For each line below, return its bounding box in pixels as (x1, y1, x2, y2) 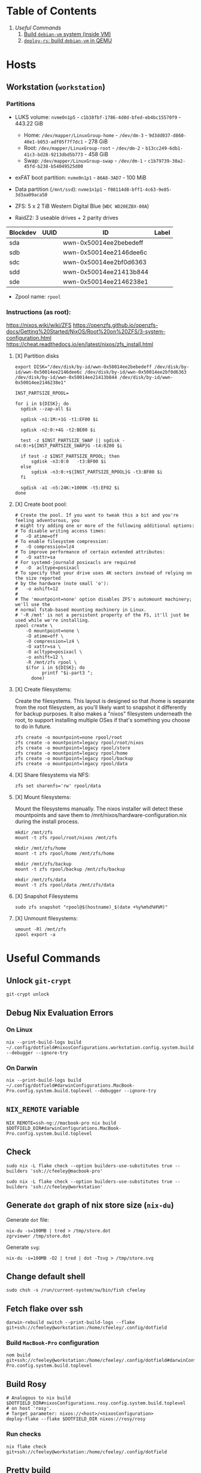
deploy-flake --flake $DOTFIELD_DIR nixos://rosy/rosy (6, 1416, 146, 1422)
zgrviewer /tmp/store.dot (6, 1233, 71, 1239)
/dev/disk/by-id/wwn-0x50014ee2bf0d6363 (84, 369, 187, 375)
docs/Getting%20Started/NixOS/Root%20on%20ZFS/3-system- (6, 328, 166, 335)
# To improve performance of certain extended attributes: (14, 549, 166, 555)
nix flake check (6, 1444, 47, 1450)
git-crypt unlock (6, 991, 50, 998)
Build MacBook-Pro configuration (6, 1338, 100, 1347)
